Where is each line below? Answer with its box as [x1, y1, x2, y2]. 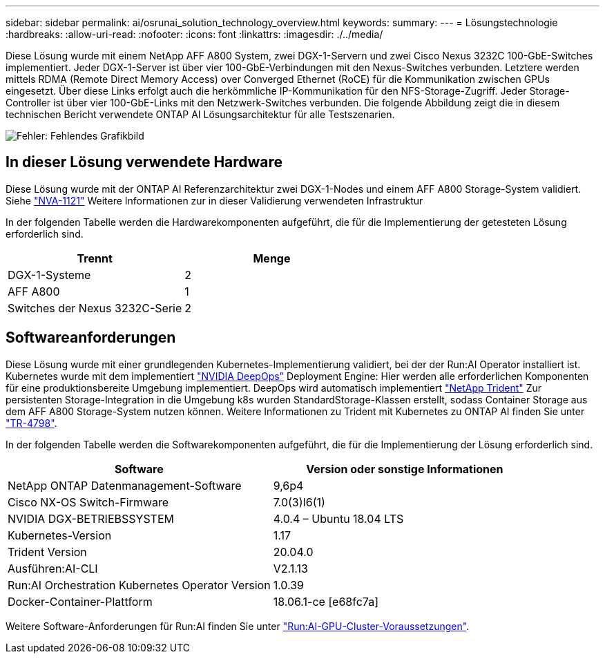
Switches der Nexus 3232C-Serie [8, 300, 182, 315]
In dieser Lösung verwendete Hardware [6, 153, 283, 171]
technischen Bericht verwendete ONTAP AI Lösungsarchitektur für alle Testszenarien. [6, 108, 395, 120]
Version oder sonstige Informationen [306, 461, 503, 476]
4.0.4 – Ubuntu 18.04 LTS [273, 511, 404, 526]
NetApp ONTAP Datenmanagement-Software [8, 478, 242, 493]
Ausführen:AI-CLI [8, 561, 98, 575]
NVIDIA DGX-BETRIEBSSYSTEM [8, 511, 174, 526]
